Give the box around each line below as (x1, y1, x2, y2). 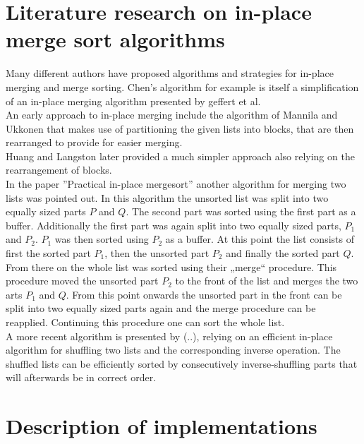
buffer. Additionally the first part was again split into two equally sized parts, (6, 217, 341, 232)
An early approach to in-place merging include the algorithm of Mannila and (6, 107, 338, 122)
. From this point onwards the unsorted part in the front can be (66, 287, 342, 301)
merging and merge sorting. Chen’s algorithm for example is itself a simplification (6, 79, 359, 94)
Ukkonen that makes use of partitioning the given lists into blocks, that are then (6, 121, 354, 136)
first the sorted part (6, 246, 91, 260)
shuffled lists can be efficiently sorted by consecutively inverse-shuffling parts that (6, 356, 358, 371)
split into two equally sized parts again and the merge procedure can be (6, 301, 316, 316)
